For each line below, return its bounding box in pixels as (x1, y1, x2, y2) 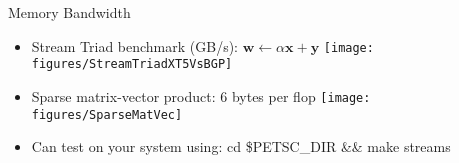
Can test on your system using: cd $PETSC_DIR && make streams (31, 136, 451, 157)
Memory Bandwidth (8, 2, 131, 22)
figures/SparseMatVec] (31, 107, 183, 122)
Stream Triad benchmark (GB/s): (31, 35, 239, 56)
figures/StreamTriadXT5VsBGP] (31, 57, 233, 72)
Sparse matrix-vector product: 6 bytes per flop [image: (31, 85, 371, 106)
